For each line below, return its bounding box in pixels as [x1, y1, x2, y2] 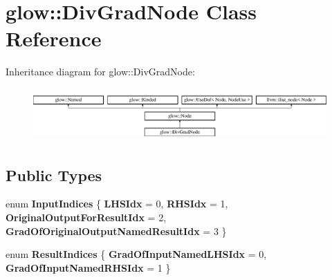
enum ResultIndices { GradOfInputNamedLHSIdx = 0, [6, 247, 267, 261]
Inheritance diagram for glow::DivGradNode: [6, 64, 195, 79]
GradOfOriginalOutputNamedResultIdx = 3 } [6, 223, 227, 238]
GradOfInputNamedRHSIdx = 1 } [6, 260, 171, 274]
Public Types [6, 164, 102, 185]
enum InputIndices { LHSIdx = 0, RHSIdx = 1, [6, 196, 228, 211]
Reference [6, 24, 102, 53]
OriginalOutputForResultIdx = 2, [6, 209, 167, 224]
